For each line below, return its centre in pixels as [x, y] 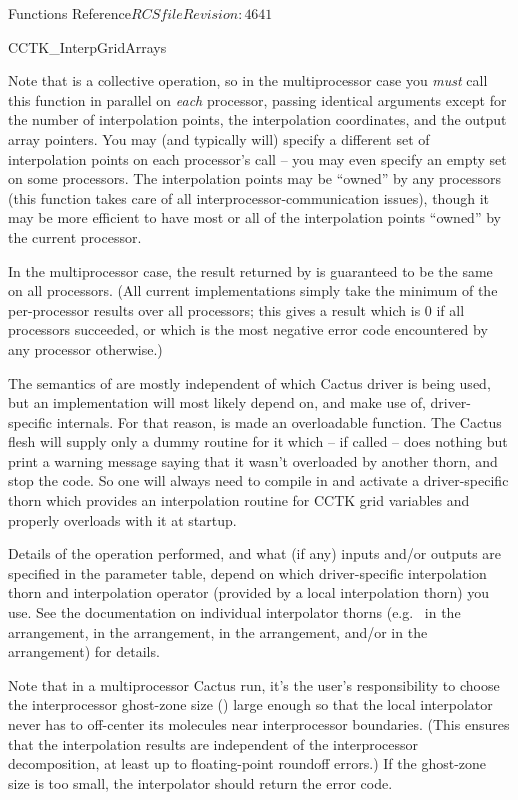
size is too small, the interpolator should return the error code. [200, 782]
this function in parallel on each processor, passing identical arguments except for [257, 99]
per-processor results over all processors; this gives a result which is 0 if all [236, 309]
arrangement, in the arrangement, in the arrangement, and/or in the [218, 631]
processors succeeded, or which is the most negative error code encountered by [248, 329]
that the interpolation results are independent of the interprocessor [213, 743]
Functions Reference [70, 13]
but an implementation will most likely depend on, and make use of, [217, 402]
